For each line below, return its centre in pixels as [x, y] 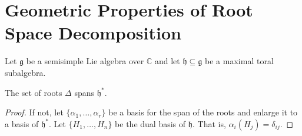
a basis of [22, 123]
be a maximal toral [239, 61]
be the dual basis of [150, 123]
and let [167, 61]
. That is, [209, 123]
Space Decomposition [93, 33]
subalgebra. [25, 72]
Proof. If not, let [34, 112]
